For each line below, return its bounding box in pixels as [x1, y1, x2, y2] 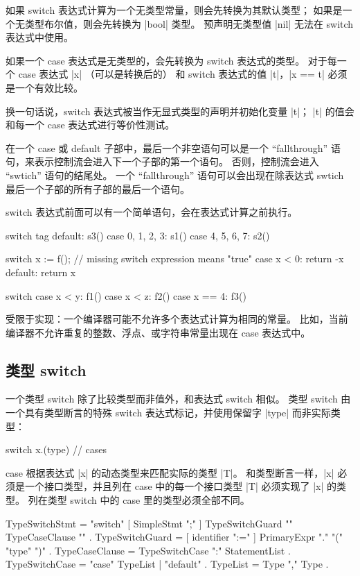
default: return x [6, 264, 76, 279]
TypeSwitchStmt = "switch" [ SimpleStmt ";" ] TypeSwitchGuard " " [6, 516, 293, 530]
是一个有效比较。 [6, 80, 83, 94]
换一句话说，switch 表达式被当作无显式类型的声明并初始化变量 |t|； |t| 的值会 [6, 103, 354, 118]
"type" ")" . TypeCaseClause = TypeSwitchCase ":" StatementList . [6, 543, 291, 557]
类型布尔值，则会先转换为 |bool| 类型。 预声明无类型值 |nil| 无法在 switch [24, 16, 354, 31]
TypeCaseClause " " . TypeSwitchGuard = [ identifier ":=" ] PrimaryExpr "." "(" [6, 530, 343, 544]
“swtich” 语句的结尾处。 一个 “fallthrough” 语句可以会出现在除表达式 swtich [6, 167, 344, 182]
